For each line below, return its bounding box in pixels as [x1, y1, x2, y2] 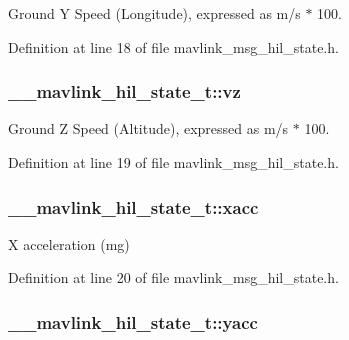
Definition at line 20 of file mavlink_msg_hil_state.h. [8, 267, 339, 288]
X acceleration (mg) [8, 233, 130, 254]
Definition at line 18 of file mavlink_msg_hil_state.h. [8, 36, 339, 57]
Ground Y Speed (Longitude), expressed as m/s [8, 3, 301, 23]
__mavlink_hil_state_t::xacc [8, 194, 259, 219]
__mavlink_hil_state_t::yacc [8, 309, 258, 334]
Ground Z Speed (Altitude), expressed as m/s [8, 118, 289, 139]
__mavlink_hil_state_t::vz [8, 79, 241, 104]
